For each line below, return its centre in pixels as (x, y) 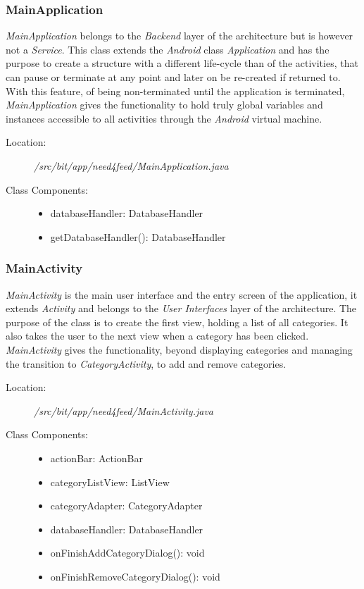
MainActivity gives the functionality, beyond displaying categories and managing (179, 349)
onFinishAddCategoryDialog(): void (127, 553)
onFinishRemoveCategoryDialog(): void (135, 576)
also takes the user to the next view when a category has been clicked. (157, 336)
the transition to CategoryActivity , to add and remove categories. (146, 363)
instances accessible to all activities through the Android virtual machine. (164, 118)
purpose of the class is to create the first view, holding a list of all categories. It (177, 322)
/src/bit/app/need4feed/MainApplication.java (131, 165)
